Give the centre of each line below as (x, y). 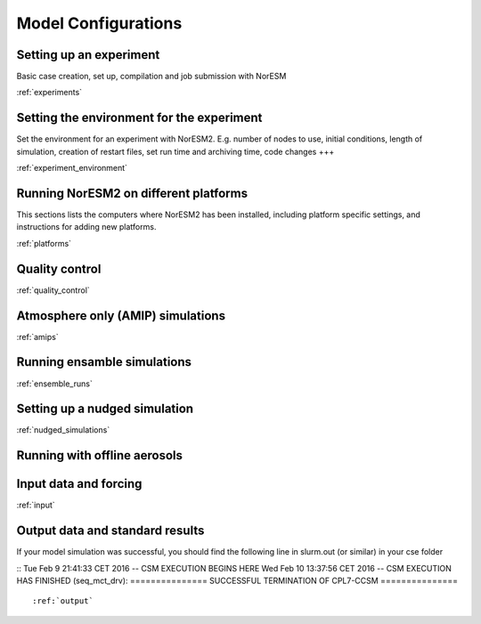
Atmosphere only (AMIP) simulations (121, 316)
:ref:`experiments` (49, 93)
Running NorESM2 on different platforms (132, 193)
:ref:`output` (63, 601)
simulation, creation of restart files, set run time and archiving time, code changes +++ (175, 151)
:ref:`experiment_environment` (72, 168)
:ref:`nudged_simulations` (63, 430)
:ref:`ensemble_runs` (54, 384)
